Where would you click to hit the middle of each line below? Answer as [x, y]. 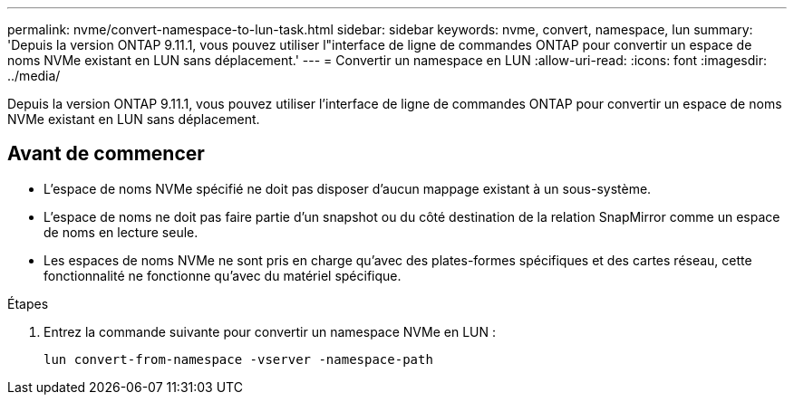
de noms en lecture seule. [121, 232]
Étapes [28, 303]
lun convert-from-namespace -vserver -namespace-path [238, 359]
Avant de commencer [106, 154]
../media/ [34, 76]
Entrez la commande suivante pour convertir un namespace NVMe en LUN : [270, 331]
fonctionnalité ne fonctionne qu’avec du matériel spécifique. [223, 275]
